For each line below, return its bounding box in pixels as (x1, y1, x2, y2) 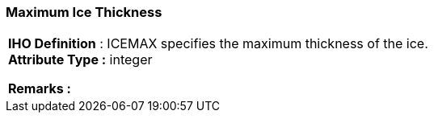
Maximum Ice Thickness (6, 4, 162, 20)
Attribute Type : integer (8, 51, 153, 68)
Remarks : (8, 80, 71, 97)
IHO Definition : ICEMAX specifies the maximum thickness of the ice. (8, 35, 428, 52)
